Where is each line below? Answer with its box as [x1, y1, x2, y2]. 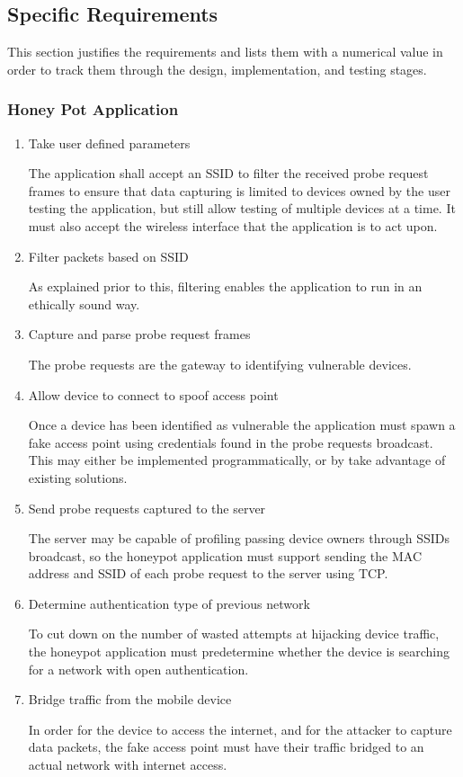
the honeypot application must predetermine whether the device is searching [28, 642, 450, 661]
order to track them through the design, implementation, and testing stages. [7, 59, 427, 78]
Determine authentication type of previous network [28, 594, 310, 612]
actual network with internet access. [28, 755, 227, 774]
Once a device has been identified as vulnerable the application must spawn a [28, 415, 456, 434]
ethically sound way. [28, 294, 140, 313]
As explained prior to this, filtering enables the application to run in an [28, 277, 423, 296]
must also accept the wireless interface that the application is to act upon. [28, 216, 438, 235]
